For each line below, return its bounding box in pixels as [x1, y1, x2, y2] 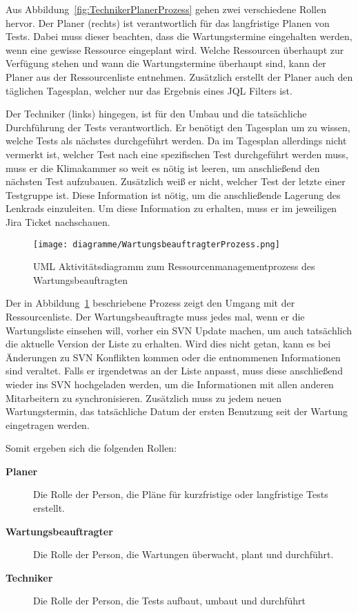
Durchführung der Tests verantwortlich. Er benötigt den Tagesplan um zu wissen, [6, 119, 350, 134]
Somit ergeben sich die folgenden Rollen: [6, 441, 177, 455]
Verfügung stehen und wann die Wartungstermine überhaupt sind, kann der [6, 56, 326, 70]
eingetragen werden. [6, 417, 90, 432]
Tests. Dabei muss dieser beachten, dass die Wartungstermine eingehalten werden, [6, 29, 352, 44]
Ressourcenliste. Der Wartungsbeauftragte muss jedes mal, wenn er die [6, 309, 305, 323]
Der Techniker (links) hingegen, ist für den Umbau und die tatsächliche [6, 106, 307, 121]
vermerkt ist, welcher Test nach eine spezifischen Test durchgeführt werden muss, [6, 146, 348, 161]
